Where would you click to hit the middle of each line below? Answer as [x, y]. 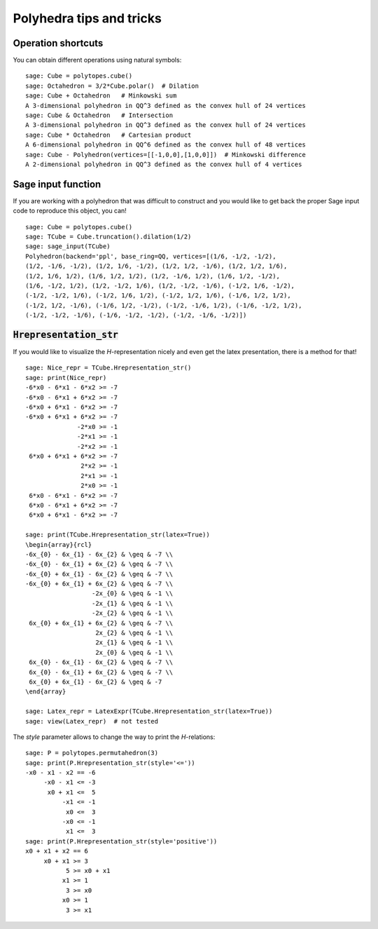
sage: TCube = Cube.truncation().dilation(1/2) [108, 237]
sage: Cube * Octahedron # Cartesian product [108, 135]
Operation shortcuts [58, 43]
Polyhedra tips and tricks [87, 18]
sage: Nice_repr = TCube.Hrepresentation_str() [108, 368]
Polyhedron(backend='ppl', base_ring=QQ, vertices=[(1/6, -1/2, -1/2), [151, 256]
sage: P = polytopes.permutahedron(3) [92, 753]
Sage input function [57, 184]
